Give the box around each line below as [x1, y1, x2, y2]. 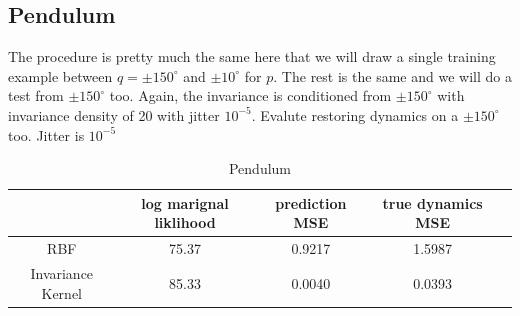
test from [8, 85, 64, 106]
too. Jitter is [8, 124, 85, 145]
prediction [275, 192, 347, 213]
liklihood [154, 212, 216, 233]
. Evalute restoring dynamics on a [251, 104, 459, 125]
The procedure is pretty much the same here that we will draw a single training [8, 46, 496, 67]
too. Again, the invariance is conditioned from [109, 85, 392, 106]
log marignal [141, 192, 229, 213]
